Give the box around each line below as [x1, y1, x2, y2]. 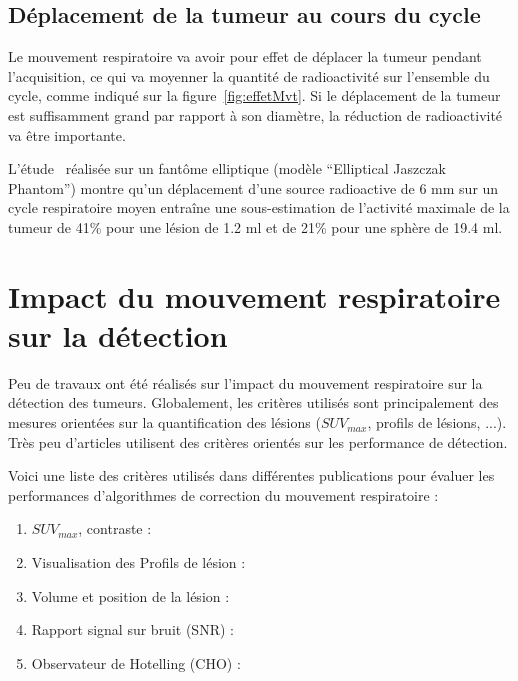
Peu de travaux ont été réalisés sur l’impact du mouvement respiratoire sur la [8, 372, 483, 393]
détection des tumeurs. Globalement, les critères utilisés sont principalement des [8, 392, 499, 413]
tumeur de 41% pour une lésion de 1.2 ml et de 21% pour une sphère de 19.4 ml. [8, 216, 503, 237]
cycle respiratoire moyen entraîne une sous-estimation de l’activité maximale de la [8, 197, 510, 218]
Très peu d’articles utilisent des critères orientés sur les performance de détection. [8, 431, 508, 452]
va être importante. [8, 124, 126, 145]
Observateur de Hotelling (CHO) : [31, 652, 241, 673]
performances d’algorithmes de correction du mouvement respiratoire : [8, 484, 439, 505]
